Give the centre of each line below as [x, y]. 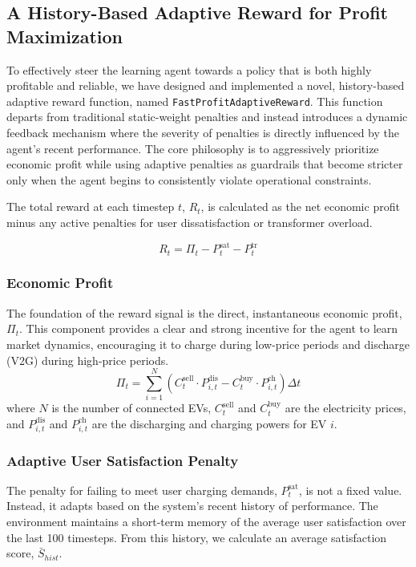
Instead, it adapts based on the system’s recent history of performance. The [192, 506]
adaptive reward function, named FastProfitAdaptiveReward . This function [195, 101]
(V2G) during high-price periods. [88, 360]
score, [20, 553]
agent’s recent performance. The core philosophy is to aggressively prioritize [193, 148]
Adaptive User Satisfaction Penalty [123, 460]
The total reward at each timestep [91, 207]
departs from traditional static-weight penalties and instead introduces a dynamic [207, 117]
